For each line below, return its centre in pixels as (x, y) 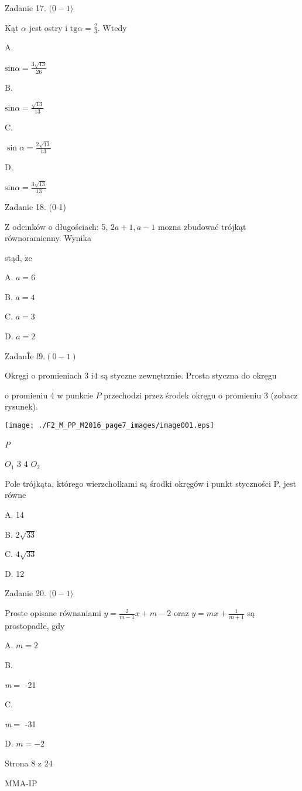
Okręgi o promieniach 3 (47, 375)
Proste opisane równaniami (53, 613)
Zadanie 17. (25, 8)
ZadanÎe (19, 355)
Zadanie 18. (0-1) (35, 206)
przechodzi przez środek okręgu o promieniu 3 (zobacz (201, 395)
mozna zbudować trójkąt (202, 226)
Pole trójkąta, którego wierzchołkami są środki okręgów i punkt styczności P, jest (150, 483)
